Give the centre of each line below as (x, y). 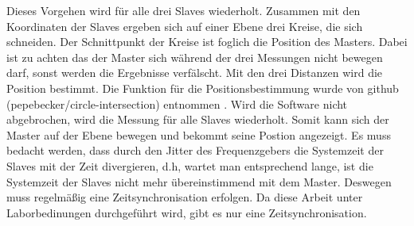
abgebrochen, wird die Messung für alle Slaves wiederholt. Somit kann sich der (198, 119)
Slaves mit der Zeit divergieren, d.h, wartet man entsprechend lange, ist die (190, 165)
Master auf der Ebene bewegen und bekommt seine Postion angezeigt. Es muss (199, 134)
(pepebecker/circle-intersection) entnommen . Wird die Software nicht (177, 103)
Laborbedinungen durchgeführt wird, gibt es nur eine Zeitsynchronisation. (187, 212)
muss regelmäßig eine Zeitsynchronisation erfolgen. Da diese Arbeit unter (185, 197)
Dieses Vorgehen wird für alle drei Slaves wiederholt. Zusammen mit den (184, 10)
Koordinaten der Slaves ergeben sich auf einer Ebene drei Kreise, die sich (185, 26)
